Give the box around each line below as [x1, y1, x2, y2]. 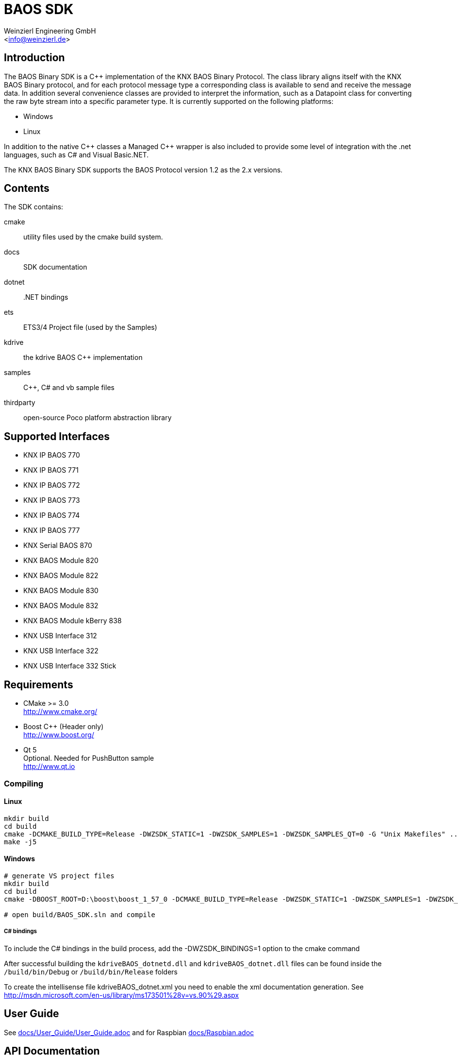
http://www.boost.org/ [23, 731, 94, 739]
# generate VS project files [4, 871, 114, 880]
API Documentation [4, 1044, 100, 1057]
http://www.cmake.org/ [23, 707, 98, 716]
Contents [4, 182, 49, 195]
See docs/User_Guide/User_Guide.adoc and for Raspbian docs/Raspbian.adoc [4, 1028, 254, 1037]
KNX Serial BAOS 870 [23, 541, 92, 550]
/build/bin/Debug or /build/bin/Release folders [4, 967, 178, 976]
